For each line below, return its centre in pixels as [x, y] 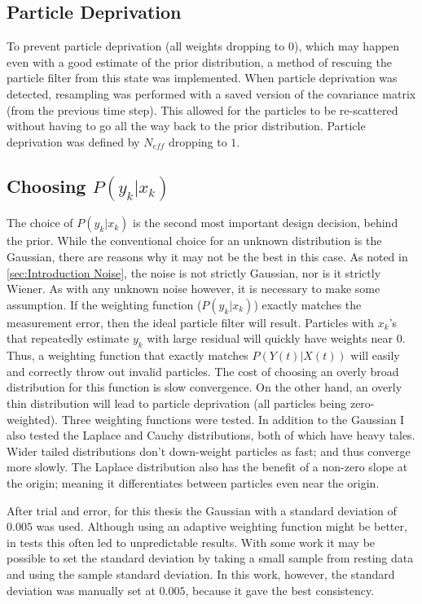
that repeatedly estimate [68, 338]
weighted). [32, 419]
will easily [375, 355]
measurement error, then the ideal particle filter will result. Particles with [191, 322]
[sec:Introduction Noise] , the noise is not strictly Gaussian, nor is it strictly [194, 272]
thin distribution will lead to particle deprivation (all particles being [177, 403]
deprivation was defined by [73, 141]
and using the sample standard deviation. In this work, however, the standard [201, 573]
